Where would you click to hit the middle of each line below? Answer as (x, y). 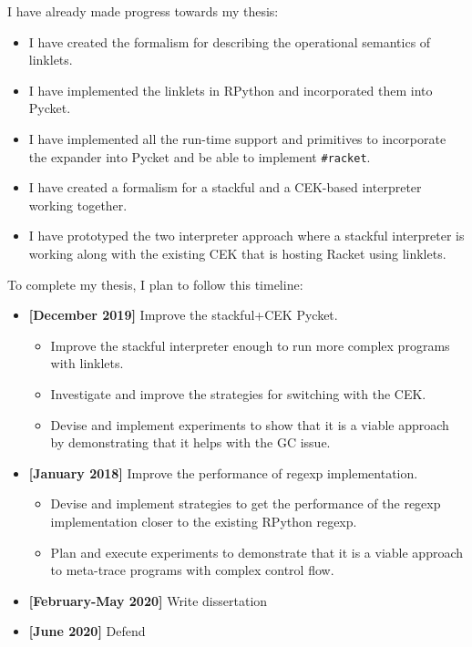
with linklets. (87, 363)
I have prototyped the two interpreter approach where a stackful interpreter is (246, 236)
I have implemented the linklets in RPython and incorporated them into (231, 90)
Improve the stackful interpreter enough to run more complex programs (250, 345)
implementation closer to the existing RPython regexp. (204, 521)
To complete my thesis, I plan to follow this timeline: (155, 284)
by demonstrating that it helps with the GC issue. (190, 442)
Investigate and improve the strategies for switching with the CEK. (238, 393)
